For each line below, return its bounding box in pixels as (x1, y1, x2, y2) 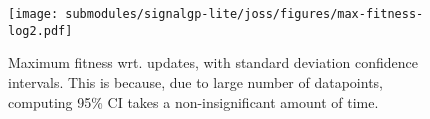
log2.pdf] (8, 23, 73, 38)
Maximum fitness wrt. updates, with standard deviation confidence (8, 52, 418, 73)
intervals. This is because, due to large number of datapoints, (8, 71, 384, 92)
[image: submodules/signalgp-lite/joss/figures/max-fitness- (8, 7, 424, 21)
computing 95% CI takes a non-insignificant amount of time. (8, 91, 379, 112)
